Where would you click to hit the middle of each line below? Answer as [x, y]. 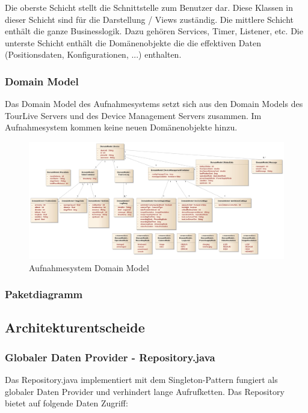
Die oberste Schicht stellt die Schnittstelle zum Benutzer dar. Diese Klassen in [149, 7]
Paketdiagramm [44, 294]
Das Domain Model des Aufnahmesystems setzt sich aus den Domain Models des [154, 104]
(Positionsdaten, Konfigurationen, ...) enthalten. [93, 54]
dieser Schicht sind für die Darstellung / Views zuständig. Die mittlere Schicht [149, 19]
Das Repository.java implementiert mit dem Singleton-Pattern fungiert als [141, 380]
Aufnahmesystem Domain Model [89, 267]
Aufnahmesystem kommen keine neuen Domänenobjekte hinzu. [121, 127]
